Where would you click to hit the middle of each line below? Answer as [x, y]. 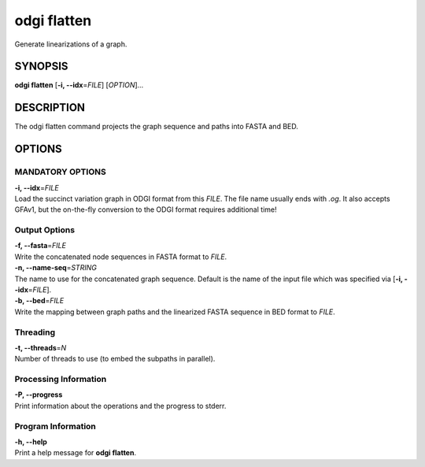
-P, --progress [39, 395]
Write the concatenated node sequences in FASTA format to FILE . [121, 257]
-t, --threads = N [41, 347]
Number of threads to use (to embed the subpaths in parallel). [115, 359]
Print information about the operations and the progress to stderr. [120, 406]
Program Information [55, 426]
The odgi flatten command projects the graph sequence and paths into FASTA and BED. [156, 127]
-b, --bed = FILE [39, 301]
